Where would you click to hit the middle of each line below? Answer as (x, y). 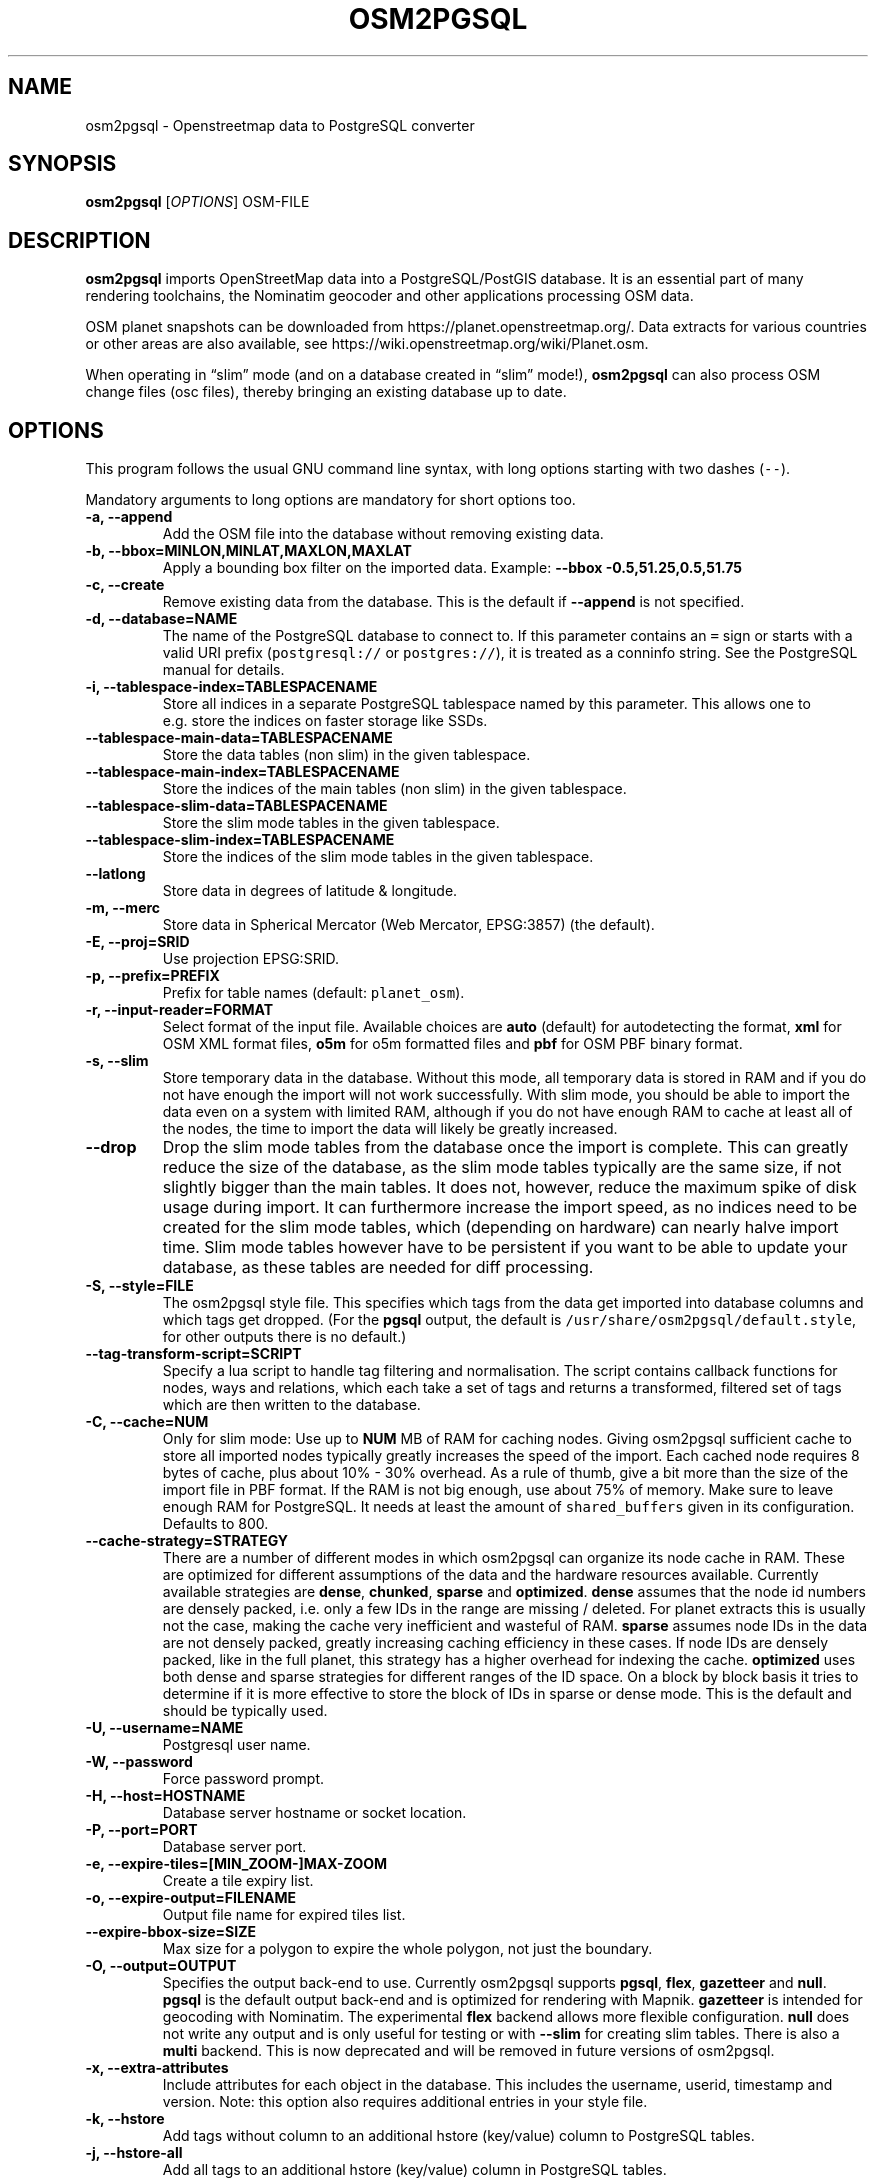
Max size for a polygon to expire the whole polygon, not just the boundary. (407, 1949)
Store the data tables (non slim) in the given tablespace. (346, 755)
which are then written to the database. (291, 1405)
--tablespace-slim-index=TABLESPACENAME (240, 840)
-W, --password (139, 1762)
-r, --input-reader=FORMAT (179, 1010)
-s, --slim (117, 1061)
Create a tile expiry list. (238, 1881)
